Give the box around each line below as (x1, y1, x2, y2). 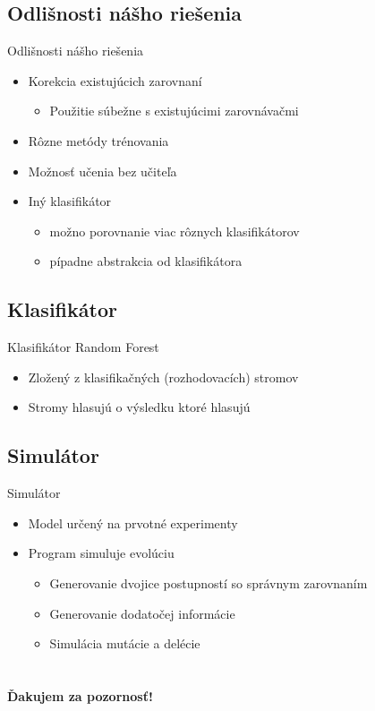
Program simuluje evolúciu (28, 544, 175, 562)
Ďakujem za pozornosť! (7, 686, 153, 705)
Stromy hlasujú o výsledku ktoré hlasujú (28, 398, 251, 416)
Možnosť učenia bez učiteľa (28, 161, 177, 180)
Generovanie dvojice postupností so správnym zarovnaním (49, 573, 368, 592)
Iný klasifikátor (28, 192, 112, 210)
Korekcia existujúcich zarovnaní (28, 71, 202, 90)
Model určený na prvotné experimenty (28, 513, 238, 532)
